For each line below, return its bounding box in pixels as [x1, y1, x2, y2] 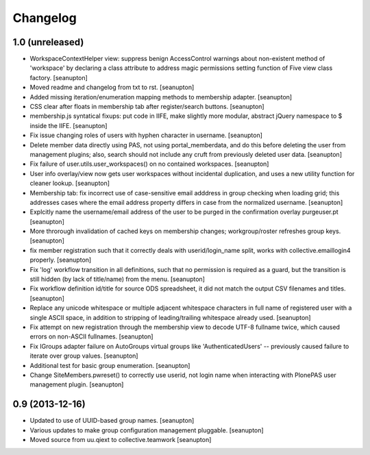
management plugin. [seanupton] [29, 380, 124, 389]
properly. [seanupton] [29, 256, 92, 264]
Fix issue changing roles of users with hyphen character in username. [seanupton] [29, 131, 263, 140]
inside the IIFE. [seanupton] [29, 121, 108, 130]
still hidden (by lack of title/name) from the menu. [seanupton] [29, 275, 206, 284]
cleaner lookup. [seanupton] [29, 179, 110, 188]
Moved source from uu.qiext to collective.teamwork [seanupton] [29, 436, 212, 444]
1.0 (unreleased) [12, 36, 84, 48]
